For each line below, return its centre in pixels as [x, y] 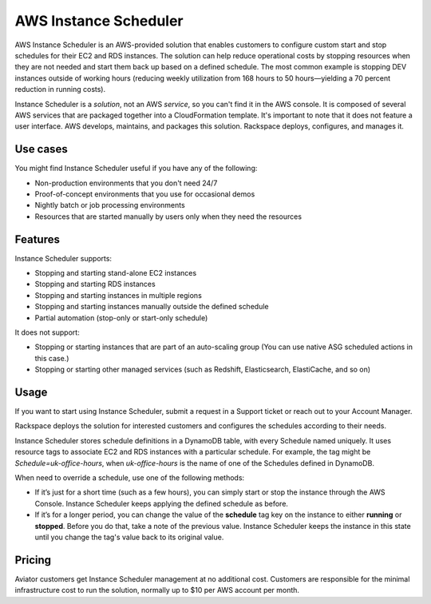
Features [37, 239]
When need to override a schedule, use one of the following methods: [130, 478]
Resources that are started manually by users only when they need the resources [168, 217]
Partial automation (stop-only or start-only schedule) [121, 318]
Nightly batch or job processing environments [110, 205]
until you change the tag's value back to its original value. [129, 537]
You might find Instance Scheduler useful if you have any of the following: [136, 169]
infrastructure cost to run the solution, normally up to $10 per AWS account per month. [157, 590]
